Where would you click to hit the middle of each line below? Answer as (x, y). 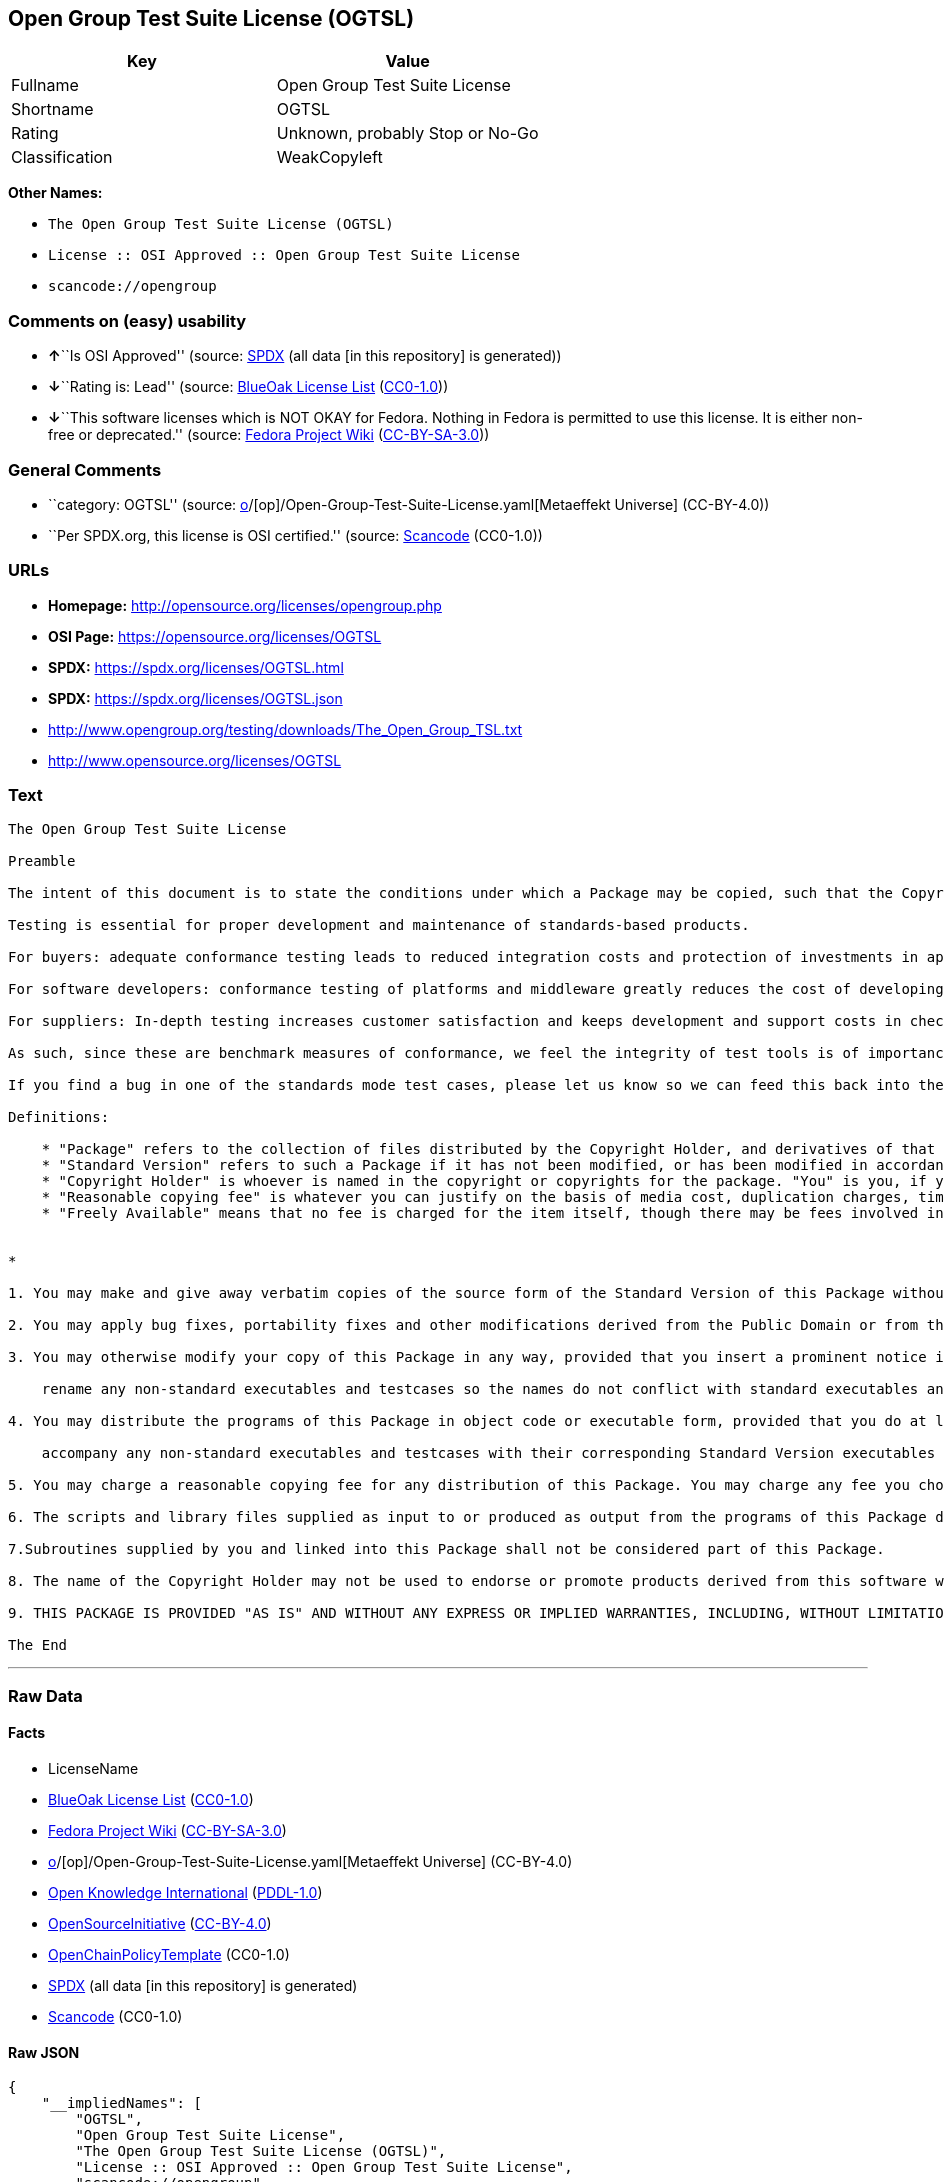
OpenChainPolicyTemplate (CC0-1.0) (169, 1955)
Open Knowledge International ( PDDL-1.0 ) (185, 1893)
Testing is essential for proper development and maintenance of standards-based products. (379, 925)
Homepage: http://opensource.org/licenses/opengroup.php (245, 605)
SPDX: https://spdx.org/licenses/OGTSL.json (195, 698)
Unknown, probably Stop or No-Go (407, 133)
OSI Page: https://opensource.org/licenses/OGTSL (215, 636)
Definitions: (59, 1117)
